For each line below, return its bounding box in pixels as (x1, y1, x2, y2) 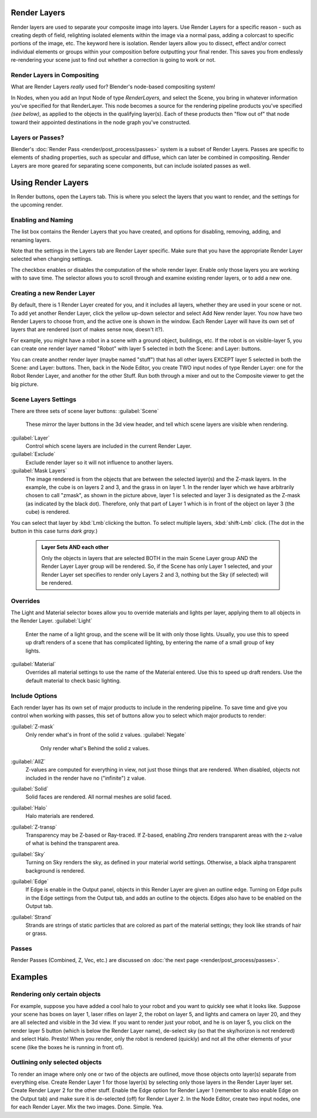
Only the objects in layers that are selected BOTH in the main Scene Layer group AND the (41, 554, 258, 561)
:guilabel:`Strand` (11, 913, 53, 920)
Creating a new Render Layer (11, 289, 95, 297)
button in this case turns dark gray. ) (11, 527, 98, 534)
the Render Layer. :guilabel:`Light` (11, 617, 93, 624)
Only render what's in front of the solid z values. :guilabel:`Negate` (25, 731, 186, 738)
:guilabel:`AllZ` (11, 758, 46, 765)
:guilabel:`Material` (11, 661, 56, 668)
